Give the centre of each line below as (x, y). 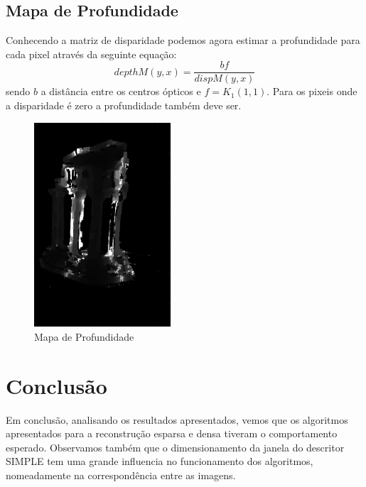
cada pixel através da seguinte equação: (91, 54)
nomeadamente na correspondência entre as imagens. (121, 475)
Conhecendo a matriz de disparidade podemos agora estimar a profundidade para (183, 40)
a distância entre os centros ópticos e (121, 91)
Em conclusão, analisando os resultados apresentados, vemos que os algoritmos (177, 419)
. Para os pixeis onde (312, 91)
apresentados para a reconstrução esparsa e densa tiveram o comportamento (172, 433)
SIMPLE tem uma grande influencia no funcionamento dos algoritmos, (160, 461)
